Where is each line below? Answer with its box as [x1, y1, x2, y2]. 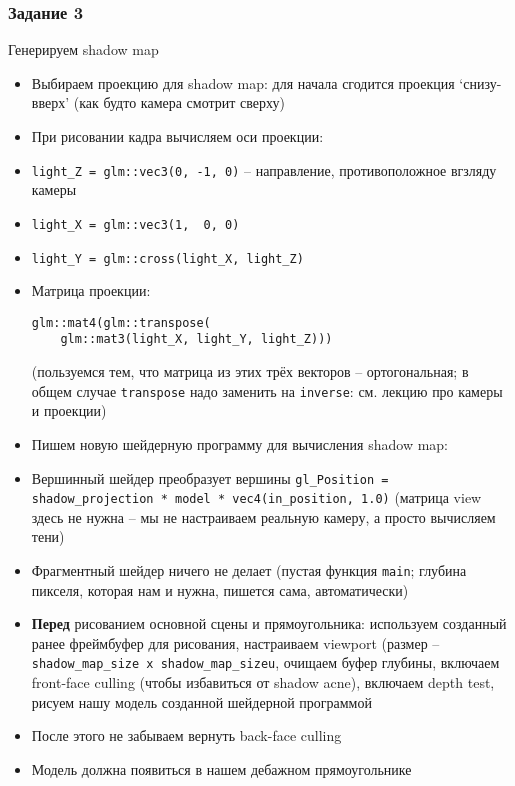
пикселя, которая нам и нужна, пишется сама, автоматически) [31, 579, 409, 600]
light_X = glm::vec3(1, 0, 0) [31, 217, 240, 232]
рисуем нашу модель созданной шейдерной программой [31, 691, 372, 712]
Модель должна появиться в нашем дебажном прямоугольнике [31, 758, 412, 779]
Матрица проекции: [31, 280, 151, 301]
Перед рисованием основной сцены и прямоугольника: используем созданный [31, 613, 507, 634]
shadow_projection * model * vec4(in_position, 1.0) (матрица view [31, 487, 482, 508]
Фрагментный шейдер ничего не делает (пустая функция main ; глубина [31, 560, 467, 580]
